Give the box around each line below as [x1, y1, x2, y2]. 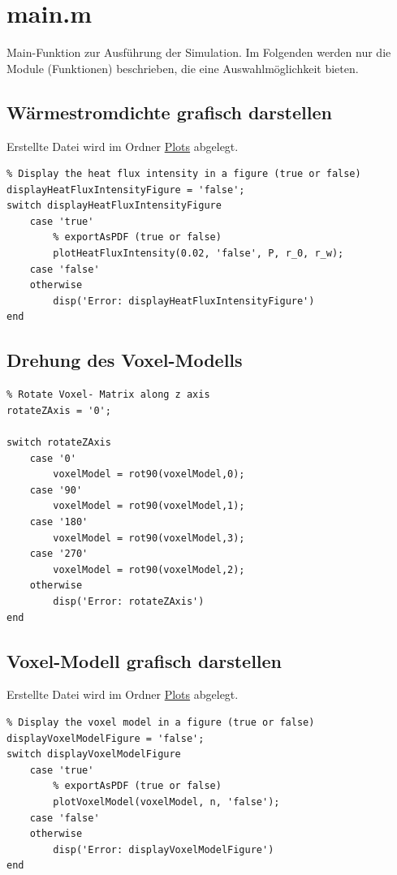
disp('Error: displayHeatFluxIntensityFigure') [53, 295, 315, 307]
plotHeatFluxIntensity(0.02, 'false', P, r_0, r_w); [53, 248, 344, 260]
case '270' [29, 548, 88, 560]
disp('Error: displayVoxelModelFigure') [53, 843, 274, 856]
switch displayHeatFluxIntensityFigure [6, 200, 222, 212]
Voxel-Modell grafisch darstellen [6, 648, 283, 673]
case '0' [29, 452, 76, 464]
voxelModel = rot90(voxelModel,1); [53, 500, 245, 512]
